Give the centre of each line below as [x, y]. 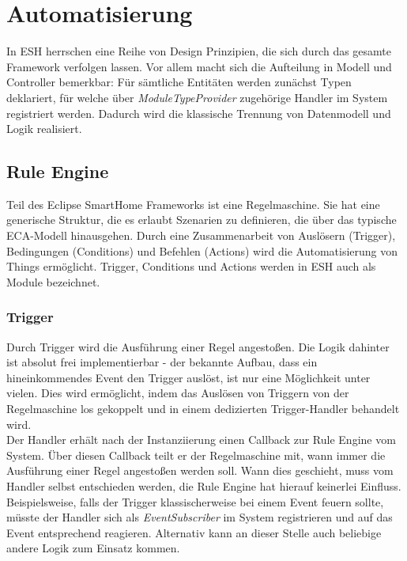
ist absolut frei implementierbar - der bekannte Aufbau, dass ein [162, 362]
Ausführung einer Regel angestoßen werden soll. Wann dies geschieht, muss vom [200, 470]
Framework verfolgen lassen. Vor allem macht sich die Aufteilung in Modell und [199, 66]
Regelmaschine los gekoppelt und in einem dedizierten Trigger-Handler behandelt [203, 409]
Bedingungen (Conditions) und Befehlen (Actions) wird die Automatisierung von [202, 250]
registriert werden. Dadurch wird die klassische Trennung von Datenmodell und [199, 113]
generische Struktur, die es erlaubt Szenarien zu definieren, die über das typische [202, 220]
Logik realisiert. [44, 129]
